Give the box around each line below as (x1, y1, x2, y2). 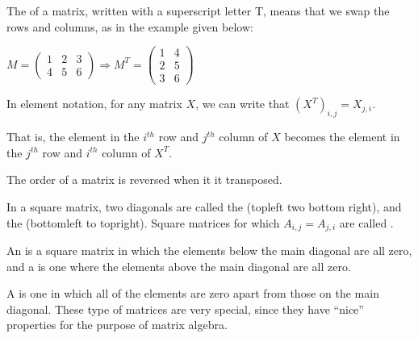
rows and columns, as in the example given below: (6, 18, 253, 35)
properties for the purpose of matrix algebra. (6, 316, 228, 333)
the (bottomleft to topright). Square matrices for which (6, 214, 280, 231)
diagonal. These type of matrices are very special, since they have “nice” (6, 300, 364, 317)
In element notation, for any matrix (6, 95, 182, 112)
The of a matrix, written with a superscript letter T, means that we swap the (6, 2, 390, 19)
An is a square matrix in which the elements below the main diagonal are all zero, (6, 241, 412, 258)
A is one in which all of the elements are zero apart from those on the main (6, 285, 379, 302)
